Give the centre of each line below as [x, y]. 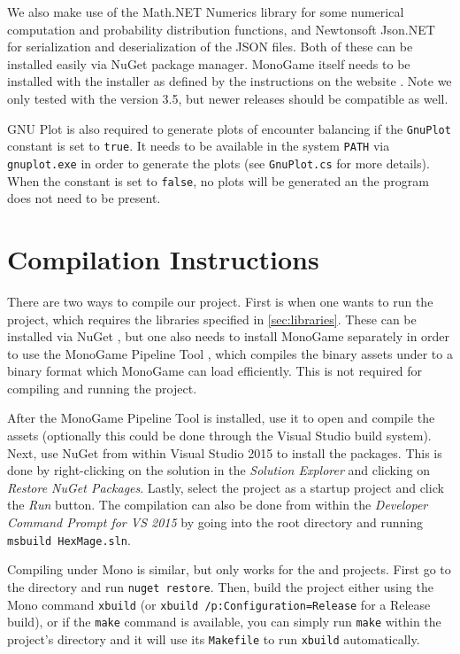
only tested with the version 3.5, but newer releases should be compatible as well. [228, 98]
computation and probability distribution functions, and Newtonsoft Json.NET [221, 29]
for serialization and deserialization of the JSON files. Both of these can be [210, 47]
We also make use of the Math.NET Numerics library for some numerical [206, 12]
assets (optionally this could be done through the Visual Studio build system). [219, 436]
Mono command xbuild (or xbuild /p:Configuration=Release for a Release [219, 604]
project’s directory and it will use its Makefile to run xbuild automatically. [214, 638]
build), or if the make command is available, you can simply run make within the [224, 622]
